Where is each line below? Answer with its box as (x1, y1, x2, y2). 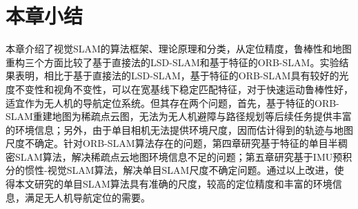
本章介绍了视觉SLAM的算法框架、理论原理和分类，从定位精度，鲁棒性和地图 (6, 41, 352, 56)
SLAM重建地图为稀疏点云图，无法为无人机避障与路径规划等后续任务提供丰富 (6, 109, 352, 123)
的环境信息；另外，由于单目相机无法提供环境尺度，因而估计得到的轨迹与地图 (6, 122, 353, 137)
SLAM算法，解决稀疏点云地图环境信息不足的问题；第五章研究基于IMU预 (14, 149, 343, 163)
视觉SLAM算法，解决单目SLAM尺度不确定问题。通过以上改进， (47, 163, 335, 177)
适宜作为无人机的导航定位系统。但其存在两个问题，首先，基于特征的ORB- (6, 95, 339, 110)
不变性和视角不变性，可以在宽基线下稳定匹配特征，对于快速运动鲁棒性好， (14, 81, 353, 96)
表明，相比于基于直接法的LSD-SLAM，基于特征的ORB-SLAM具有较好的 (14, 68, 339, 83)
